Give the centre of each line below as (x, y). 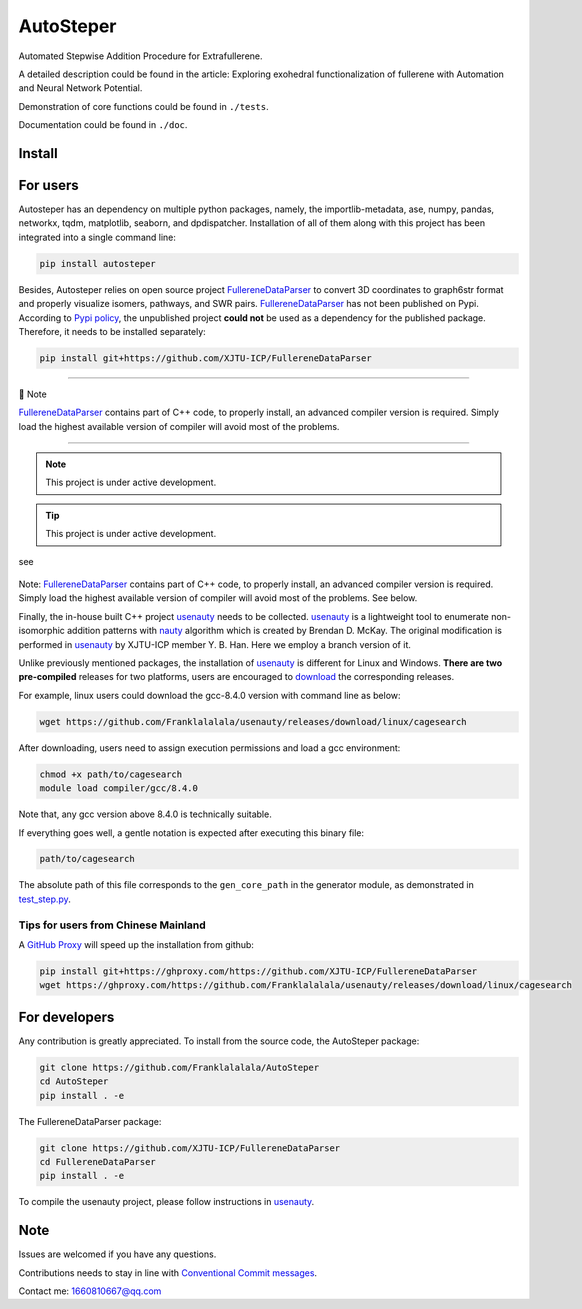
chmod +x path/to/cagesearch (111, 774)
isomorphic (41, 631)
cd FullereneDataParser (98, 1161)
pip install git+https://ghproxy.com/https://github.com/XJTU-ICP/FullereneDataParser (258, 971)
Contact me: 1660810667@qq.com (90, 1291)
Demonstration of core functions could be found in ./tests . (143, 106)
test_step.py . (45, 899)
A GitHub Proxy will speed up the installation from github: (136, 944)
